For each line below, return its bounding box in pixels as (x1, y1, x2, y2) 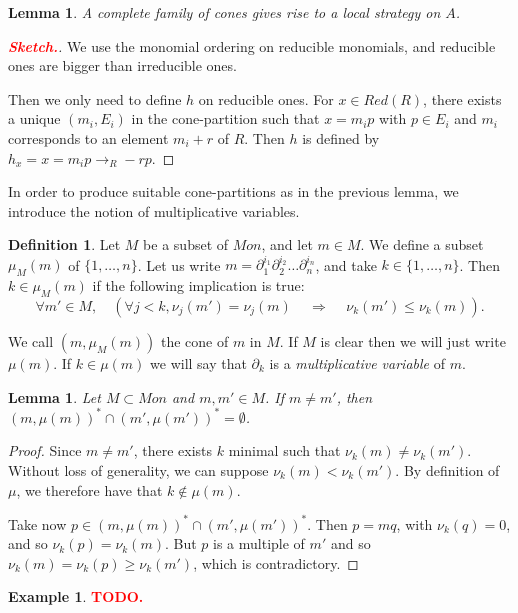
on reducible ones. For (198, 88, 334, 109)
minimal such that (228, 440, 341, 461)
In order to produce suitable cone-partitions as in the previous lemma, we (8, 181, 459, 202)
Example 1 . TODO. (8, 586, 144, 607)
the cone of (160, 331, 229, 352)
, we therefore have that (16, 479, 163, 500)
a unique (8, 108, 61, 129)
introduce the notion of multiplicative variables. (8, 200, 300, 221)
